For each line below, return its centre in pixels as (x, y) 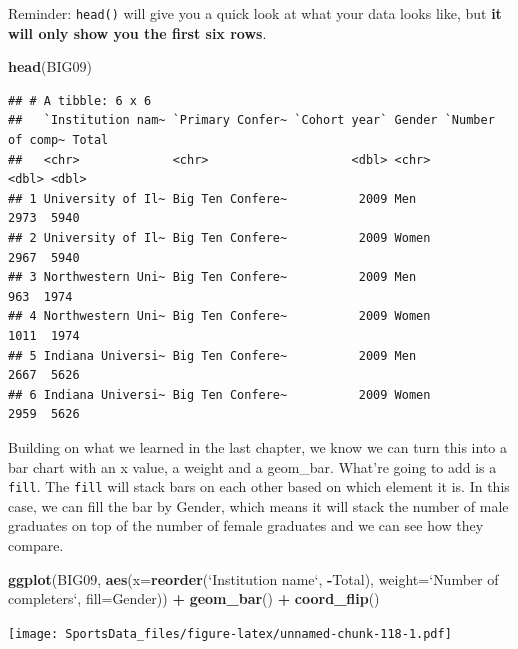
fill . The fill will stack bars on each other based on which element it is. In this (259, 486)
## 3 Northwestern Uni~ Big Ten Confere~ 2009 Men (212, 277)
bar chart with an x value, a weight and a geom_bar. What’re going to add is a (252, 466)
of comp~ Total (58, 140)
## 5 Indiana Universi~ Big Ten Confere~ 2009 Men (212, 355)
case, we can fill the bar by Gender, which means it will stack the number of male (258, 505)
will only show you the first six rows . (137, 32)
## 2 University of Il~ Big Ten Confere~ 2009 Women (219, 238)
